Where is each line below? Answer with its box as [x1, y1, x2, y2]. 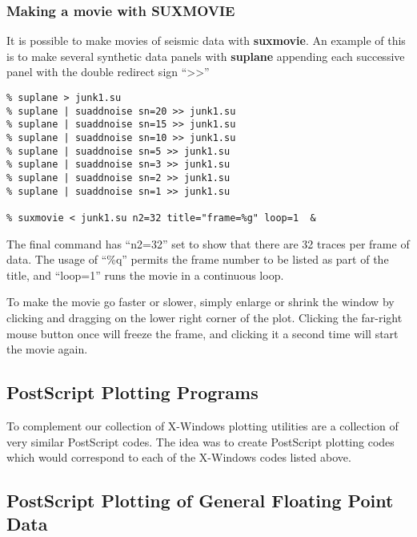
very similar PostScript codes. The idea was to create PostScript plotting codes [6, 433, 395, 450]
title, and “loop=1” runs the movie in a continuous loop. [6, 266, 284, 283]
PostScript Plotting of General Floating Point [6, 488, 394, 513]
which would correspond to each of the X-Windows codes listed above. [6, 449, 351, 466]
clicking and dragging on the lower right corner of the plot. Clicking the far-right [6, 309, 403, 325]
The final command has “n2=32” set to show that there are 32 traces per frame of [6, 235, 410, 252]
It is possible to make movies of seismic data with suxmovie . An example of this [6, 32, 406, 49]
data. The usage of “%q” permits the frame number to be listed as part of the [6, 251, 389, 268]
